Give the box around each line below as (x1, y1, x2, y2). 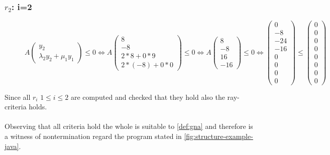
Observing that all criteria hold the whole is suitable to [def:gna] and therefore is (5, 121, 253, 131)
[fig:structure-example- (184, 130, 253, 141)
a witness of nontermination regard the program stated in (5, 130, 182, 141)
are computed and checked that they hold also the (70, 91, 225, 102)
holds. (29, 101, 47, 112)
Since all (5, 91, 31, 102)
